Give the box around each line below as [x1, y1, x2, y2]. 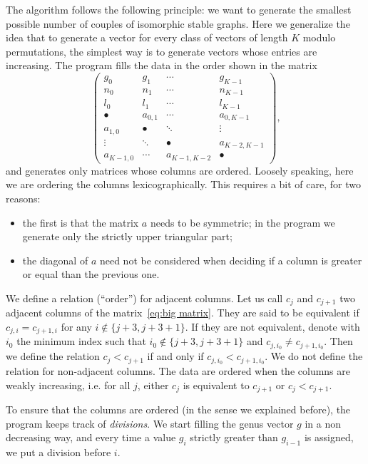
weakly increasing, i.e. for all [6, 377, 131, 392]
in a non [305, 416, 341, 431]
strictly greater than [190, 430, 278, 445]
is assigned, [304, 430, 354, 445]
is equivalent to [183, 377, 250, 392]
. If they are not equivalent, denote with [185, 319, 360, 334]
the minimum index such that [16, 334, 146, 349]
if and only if [147, 349, 204, 364]
